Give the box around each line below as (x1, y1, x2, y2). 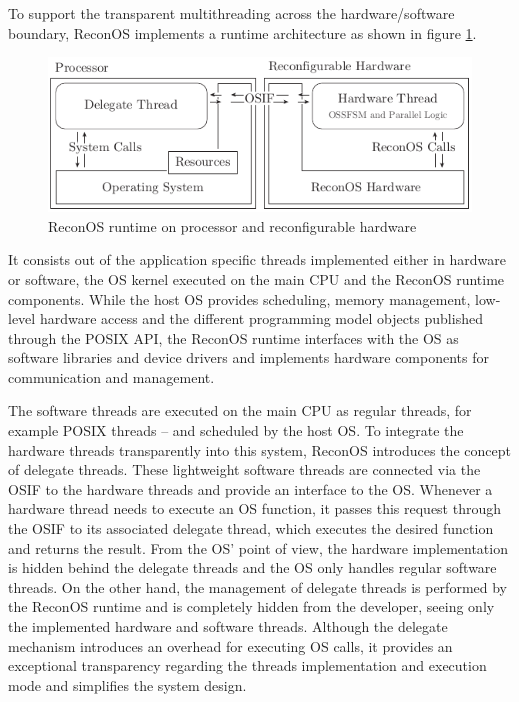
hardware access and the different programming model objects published (39, 308, 483, 329)
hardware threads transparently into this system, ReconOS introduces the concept (8, 439, 511, 460)
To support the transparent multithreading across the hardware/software (8, 3, 455, 23)
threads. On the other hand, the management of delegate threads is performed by (8, 576, 507, 597)
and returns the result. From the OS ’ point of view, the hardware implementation (8, 537, 508, 558)
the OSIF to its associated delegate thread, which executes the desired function (8, 518, 494, 539)
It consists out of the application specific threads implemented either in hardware (8, 249, 506, 270)
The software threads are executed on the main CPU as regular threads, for (8, 400, 472, 421)
